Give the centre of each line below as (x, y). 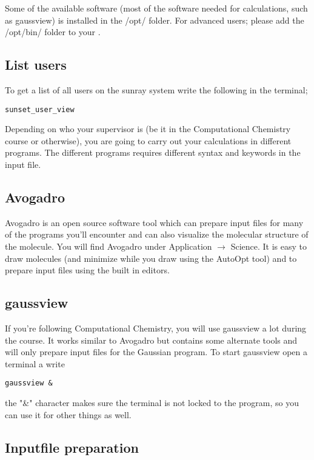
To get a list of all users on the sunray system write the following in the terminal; (156, 89)
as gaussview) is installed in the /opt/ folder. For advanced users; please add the (155, 20)
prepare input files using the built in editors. (87, 270)
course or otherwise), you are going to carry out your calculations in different (148, 140)
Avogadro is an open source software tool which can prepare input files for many (154, 222)
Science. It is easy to (269, 246)
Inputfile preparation (72, 447)
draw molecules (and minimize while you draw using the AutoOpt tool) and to (151, 258)
